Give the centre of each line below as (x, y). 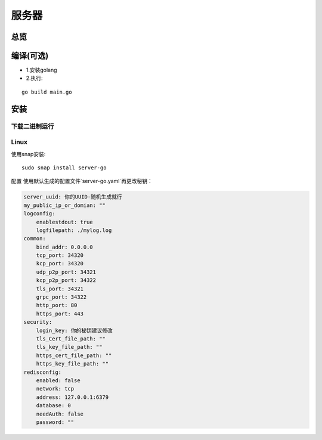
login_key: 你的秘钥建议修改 (75, 330)
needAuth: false (60, 414)
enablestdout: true (65, 222)
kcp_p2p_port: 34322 (66, 281)
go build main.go (47, 92)
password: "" (55, 422)
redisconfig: (43, 372)
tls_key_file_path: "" (69, 347)
